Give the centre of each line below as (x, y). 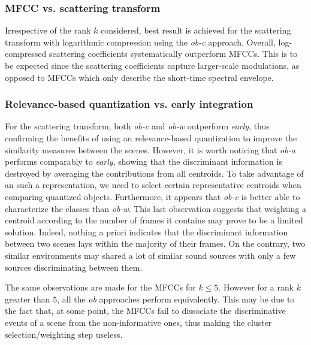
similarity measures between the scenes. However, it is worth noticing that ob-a (150, 149)
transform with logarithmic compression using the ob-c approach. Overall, (140, 42)
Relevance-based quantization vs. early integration (129, 104)
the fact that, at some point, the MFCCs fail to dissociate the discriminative (145, 311)
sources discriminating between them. (74, 267)
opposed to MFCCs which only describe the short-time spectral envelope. (139, 77)
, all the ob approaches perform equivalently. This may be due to (176, 299)
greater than (28, 299)
